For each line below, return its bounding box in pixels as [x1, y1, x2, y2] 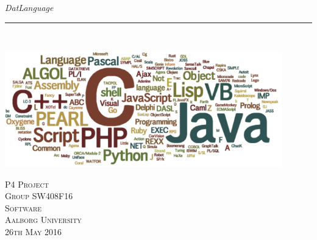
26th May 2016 [5, 225, 62, 238]
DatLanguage [5, 1, 54, 13]
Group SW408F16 [5, 189, 73, 202]
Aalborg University [5, 213, 82, 226]
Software [5, 201, 42, 214]
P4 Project [5, 177, 49, 190]
